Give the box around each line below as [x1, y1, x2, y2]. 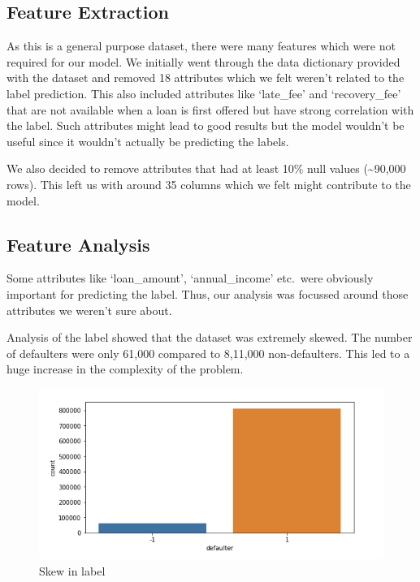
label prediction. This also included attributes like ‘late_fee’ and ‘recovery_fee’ [6, 84, 401, 101]
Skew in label [39, 563, 106, 580]
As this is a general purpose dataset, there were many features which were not [6, 37, 396, 54]
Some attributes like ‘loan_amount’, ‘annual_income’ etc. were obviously [6, 269, 374, 287]
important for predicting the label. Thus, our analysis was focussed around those [6, 285, 409, 302]
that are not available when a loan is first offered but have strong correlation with [6, 101, 414, 118]
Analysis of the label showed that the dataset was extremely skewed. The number [6, 329, 413, 346]
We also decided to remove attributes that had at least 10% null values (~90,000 [6, 160, 406, 177]
